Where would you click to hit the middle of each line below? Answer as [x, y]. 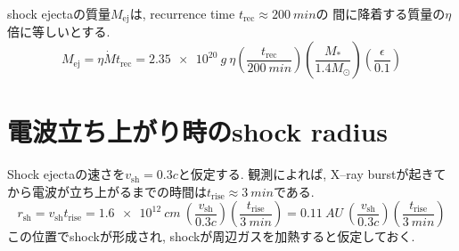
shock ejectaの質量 [59, 13]
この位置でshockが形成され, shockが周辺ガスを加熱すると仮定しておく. [211, 236]
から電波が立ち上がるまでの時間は [107, 191]
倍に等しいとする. [59, 32]
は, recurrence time [182, 13]
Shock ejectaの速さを [66, 174]
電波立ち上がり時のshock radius [198, 131]
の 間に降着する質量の [381, 13]
